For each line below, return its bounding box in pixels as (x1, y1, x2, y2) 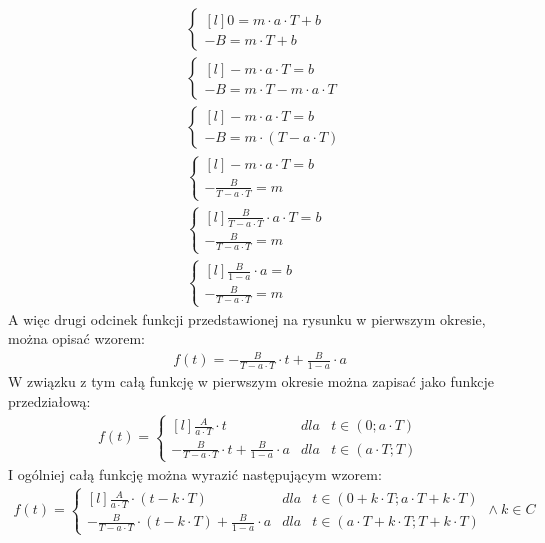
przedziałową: (8, 390, 91, 411)
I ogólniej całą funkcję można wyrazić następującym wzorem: (8, 463, 382, 484)
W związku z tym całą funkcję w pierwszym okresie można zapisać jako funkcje (8, 371, 494, 392)
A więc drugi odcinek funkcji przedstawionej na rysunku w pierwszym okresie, (8, 308, 486, 329)
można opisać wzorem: (8, 328, 145, 349)
